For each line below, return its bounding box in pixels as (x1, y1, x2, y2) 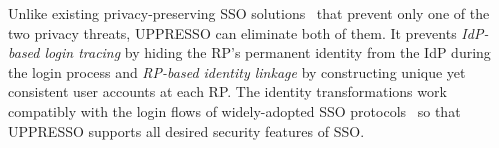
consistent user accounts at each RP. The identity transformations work (8, 81, 447, 102)
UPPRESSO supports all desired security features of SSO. (8, 120, 365, 141)
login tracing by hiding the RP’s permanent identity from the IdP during (44, 42, 491, 63)
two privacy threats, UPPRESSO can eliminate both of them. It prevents (8, 22, 457, 43)
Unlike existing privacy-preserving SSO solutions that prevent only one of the (8, 3, 490, 23)
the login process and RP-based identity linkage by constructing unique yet (8, 61, 466, 82)
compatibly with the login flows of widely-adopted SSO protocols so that (8, 100, 461, 121)
